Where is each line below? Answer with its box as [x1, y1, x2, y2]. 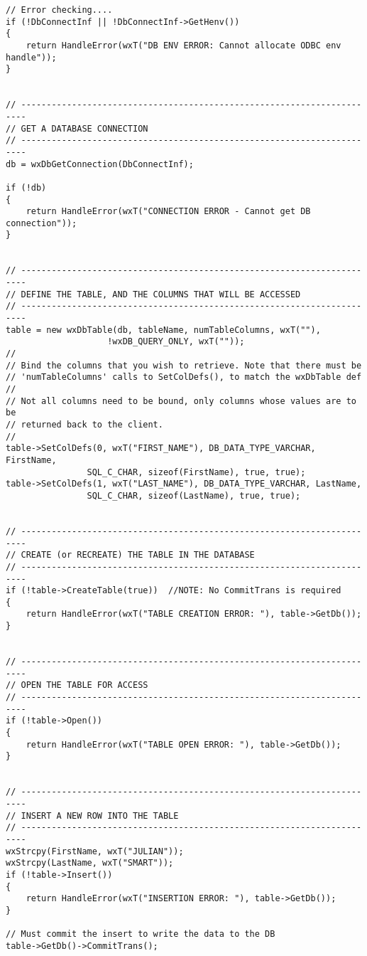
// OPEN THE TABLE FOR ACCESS [6, 680, 148, 691]
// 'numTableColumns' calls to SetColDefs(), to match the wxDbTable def [6, 372, 362, 383]
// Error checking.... [6, 5, 113, 15]
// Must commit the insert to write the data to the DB [6, 929, 275, 940]
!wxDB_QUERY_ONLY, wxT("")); [107, 336, 245, 347]
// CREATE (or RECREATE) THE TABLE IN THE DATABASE [6, 550, 255, 561]
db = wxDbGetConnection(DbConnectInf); [6, 159, 194, 169]
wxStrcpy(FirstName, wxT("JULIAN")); [6, 846, 184, 856]
